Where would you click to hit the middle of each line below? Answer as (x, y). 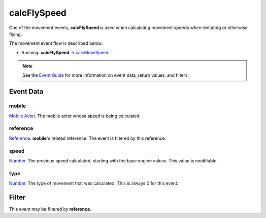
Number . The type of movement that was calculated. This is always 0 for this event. (94, 183)
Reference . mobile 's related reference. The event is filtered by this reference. (88, 138)
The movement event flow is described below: (56, 43)
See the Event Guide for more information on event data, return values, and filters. (106, 75)
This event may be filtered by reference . (50, 209)
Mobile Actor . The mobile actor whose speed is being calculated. (75, 116)
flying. (16, 34)
